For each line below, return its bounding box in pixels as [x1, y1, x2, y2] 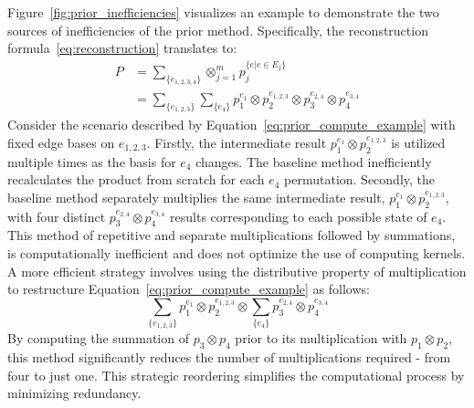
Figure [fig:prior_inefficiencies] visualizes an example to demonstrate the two [7, 3, 439, 21]
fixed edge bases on [7, 132, 115, 152]
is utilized [391, 132, 446, 152]
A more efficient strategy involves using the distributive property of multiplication [7, 261, 467, 280]
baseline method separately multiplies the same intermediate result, [7, 187, 385, 206]
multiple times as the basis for [7, 152, 176, 171]
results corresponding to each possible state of [170, 206, 427, 225]
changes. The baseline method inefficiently [195, 152, 432, 171]
